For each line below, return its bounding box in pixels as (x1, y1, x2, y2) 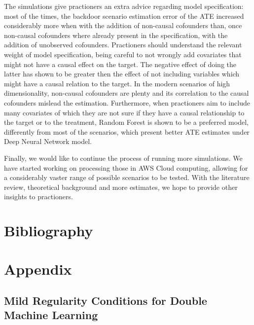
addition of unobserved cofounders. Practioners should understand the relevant (4, 39, 242, 50)
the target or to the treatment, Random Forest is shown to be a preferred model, (4, 117, 249, 127)
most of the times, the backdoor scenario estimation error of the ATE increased (4, 10, 244, 21)
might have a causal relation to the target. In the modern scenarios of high (4, 78, 230, 88)
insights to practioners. (4, 191, 73, 202)
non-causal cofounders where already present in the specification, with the (4, 30, 228, 40)
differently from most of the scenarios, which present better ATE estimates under (4, 126, 250, 137)
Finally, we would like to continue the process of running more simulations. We (4, 152, 243, 163)
